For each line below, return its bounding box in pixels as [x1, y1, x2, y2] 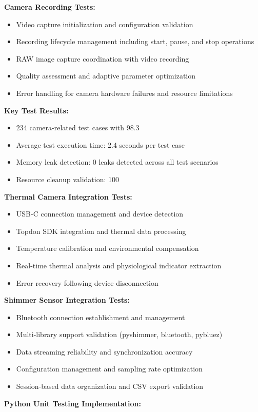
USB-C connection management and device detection [16, 208, 184, 219]
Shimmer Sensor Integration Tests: [4, 295, 130, 305]
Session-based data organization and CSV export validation [16, 381, 204, 391]
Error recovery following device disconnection [16, 277, 158, 288]
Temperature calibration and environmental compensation [16, 243, 199, 253]
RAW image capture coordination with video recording [16, 53, 189, 64]
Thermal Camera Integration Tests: [4, 191, 132, 202]
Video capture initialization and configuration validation [16, 18, 193, 29]
